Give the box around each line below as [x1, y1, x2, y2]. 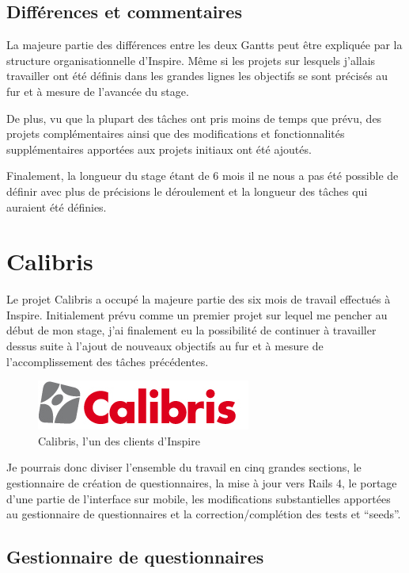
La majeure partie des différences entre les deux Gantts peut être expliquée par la [6, 36, 403, 53]
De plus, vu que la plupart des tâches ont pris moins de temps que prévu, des [6, 109, 382, 126]
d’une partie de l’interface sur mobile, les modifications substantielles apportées [6, 490, 391, 506]
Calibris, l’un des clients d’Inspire [38, 432, 200, 449]
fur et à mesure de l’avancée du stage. [6, 82, 189, 99]
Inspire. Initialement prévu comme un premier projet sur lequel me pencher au [6, 306, 388, 323]
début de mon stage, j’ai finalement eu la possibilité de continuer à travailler [6, 322, 377, 338]
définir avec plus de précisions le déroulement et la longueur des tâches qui [6, 182, 368, 199]
